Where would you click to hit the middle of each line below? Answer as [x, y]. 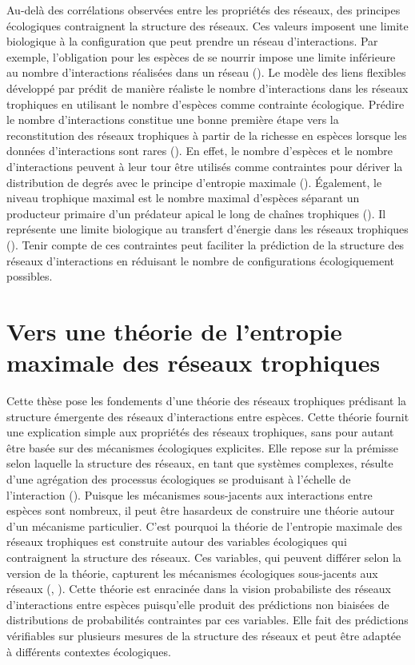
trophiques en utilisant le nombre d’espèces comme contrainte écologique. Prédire [206, 104]
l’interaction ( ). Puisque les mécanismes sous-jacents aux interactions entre [190, 494]
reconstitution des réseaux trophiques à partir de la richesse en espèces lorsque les [207, 135]
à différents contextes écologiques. [89, 651]
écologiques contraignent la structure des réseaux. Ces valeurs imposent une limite [207, 25]
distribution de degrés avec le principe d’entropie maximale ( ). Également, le [194, 182]
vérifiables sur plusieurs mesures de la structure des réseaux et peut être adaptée [204, 635]
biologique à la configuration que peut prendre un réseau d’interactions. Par [192, 41]
